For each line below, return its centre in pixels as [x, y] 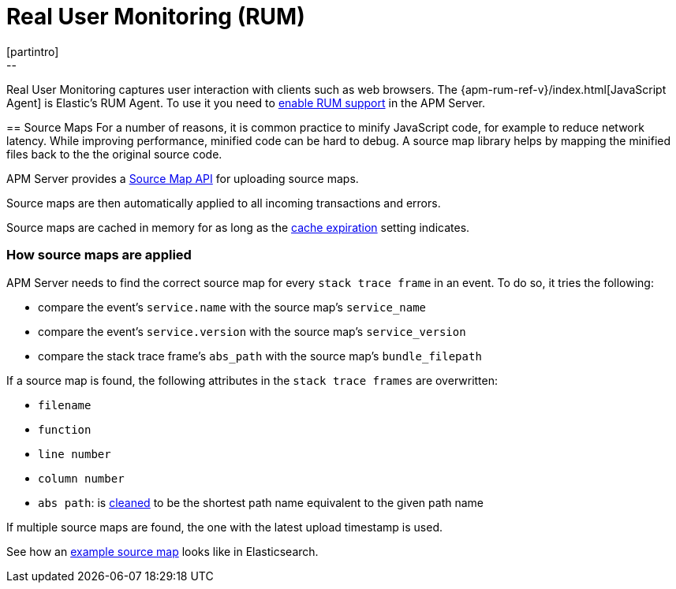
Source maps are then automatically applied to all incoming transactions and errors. [224, 203]
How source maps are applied [99, 255]
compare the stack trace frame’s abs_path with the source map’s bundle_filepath [260, 356]
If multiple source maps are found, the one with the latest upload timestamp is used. [224, 527]
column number [81, 478]
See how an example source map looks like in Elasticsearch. [162, 551]
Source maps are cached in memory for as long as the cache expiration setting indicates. [238, 227]
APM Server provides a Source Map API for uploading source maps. [183, 178]
